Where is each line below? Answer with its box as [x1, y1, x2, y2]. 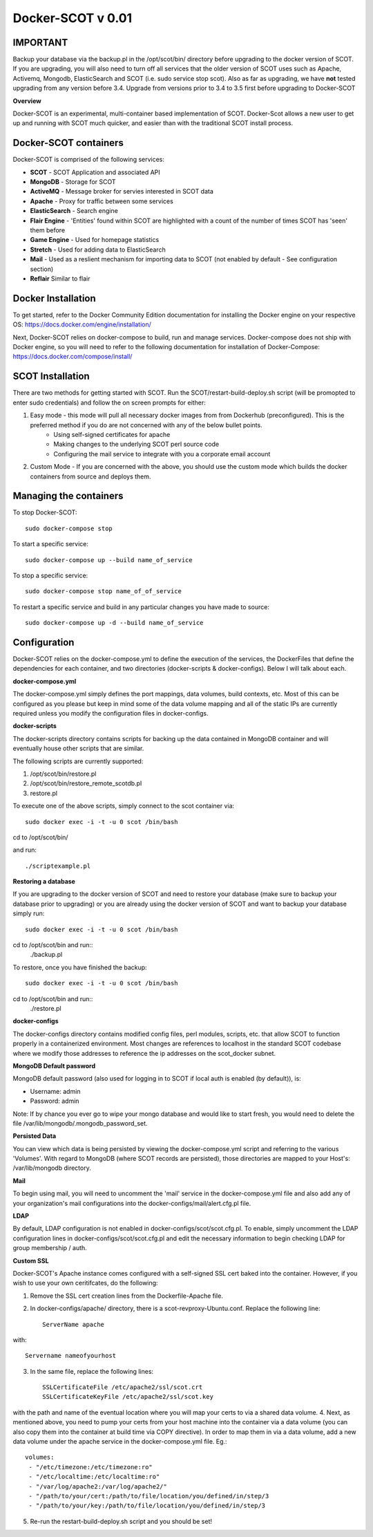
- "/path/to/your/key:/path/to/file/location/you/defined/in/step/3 [28, 1502, 266, 1510]
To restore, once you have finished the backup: [12, 963, 148, 971]
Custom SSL [12, 1256, 49, 1265]
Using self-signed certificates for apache [53, 430, 171, 438]
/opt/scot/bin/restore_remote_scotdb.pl [30, 779, 142, 788]
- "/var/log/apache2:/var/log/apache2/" [28, 1482, 167, 1490]
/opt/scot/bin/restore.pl [30, 770, 97, 778]
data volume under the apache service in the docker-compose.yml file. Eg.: [12, 1437, 227, 1446]
